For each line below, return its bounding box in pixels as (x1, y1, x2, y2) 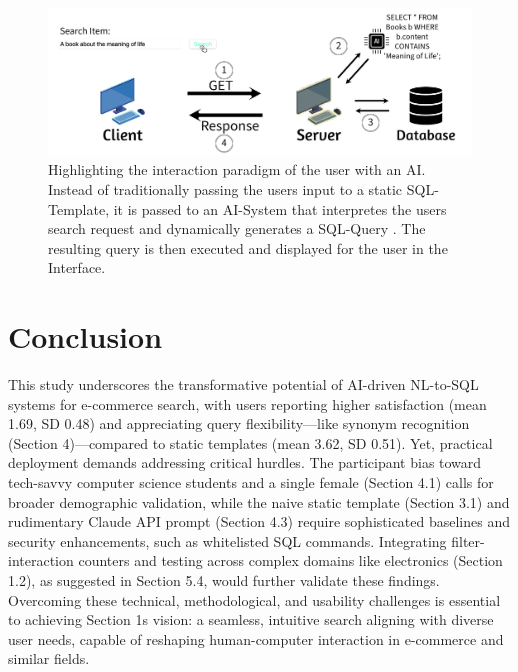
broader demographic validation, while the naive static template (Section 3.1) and (8, 491, 510, 512)
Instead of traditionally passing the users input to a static (48, 179, 403, 199)
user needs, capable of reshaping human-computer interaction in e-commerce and (8, 628, 504, 649)
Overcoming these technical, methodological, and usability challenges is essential (8, 589, 501, 610)
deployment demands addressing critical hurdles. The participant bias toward (8, 452, 482, 473)
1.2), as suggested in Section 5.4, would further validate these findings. (8, 570, 440, 591)
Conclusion (8, 316, 163, 357)
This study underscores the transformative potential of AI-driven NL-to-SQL (8, 374, 479, 395)
